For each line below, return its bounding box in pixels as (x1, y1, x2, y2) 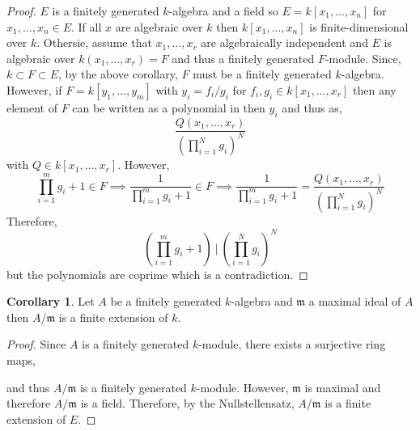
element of (6, 99, 57, 116)
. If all (71, 18, 102, 35)
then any (353, 81, 397, 98)
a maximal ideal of (308, 293, 401, 310)
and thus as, (282, 99, 342, 116)
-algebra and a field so (168, 2, 278, 19)
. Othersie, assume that (36, 34, 152, 51)
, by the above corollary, (57, 65, 178, 82)
